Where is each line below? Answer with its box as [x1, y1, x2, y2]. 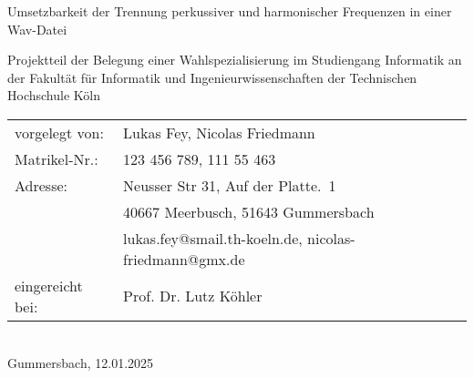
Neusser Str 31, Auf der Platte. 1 [123, 174, 336, 196]
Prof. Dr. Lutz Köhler [123, 285, 263, 307]
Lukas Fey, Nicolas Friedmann [123, 121, 315, 143]
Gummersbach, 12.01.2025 [7, 352, 154, 372]
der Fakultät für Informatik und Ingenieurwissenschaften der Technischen [7, 67, 417, 87]
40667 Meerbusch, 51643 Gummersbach [123, 200, 375, 222]
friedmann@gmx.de [123, 248, 245, 270]
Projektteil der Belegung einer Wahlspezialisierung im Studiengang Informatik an [7, 50, 462, 69]
